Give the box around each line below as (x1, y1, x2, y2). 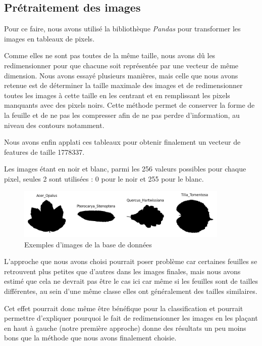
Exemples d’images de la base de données (24, 239, 152, 249)
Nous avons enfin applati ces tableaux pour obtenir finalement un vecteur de (4, 137, 241, 147)
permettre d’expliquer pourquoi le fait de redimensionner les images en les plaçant (4, 313, 258, 323)
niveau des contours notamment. (4, 119, 104, 130)
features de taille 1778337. (4, 146, 85, 157)
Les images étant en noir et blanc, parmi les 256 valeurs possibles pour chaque (4, 163, 246, 174)
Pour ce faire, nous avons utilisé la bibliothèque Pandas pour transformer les (4, 23, 241, 34)
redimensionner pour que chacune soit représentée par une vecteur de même (4, 60, 239, 70)
